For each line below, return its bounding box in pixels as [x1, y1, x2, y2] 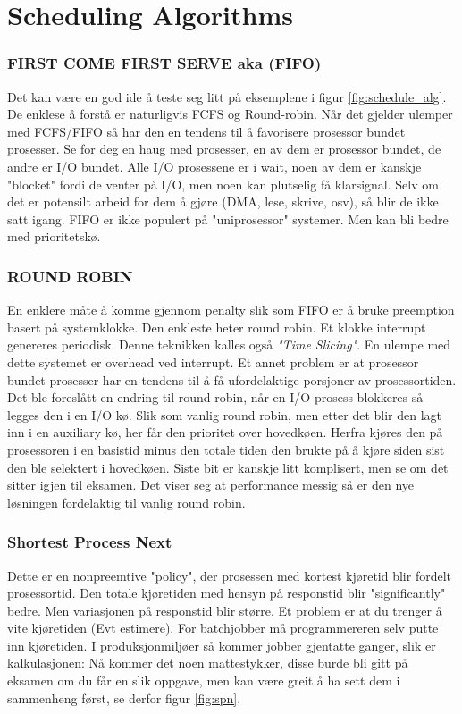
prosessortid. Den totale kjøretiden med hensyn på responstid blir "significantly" [7, 584, 446, 602]
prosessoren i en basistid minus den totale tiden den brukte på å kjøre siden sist [7, 440, 445, 458]
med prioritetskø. [7, 227, 101, 246]
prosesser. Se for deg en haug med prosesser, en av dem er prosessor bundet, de [7, 139, 441, 158]
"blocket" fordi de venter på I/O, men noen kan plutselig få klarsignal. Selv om [7, 174, 439, 193]
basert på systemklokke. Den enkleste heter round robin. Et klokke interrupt [7, 317, 426, 336]
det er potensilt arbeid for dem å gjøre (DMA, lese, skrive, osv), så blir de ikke [7, 192, 439, 211]
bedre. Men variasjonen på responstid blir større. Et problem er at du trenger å [7, 601, 442, 619]
